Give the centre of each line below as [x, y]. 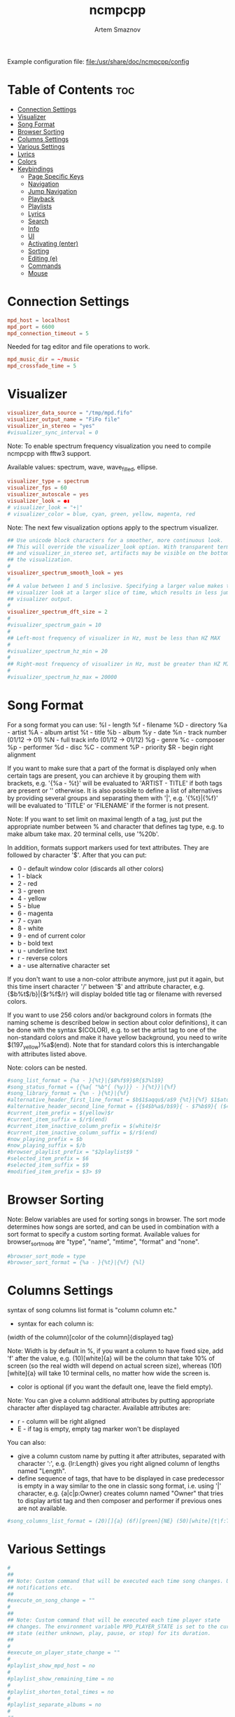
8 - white [30, 928]
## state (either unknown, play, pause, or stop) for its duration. [109, 1633]
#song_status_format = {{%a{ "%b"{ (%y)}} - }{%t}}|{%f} [92, 1087]
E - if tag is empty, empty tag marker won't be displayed [98, 1429]
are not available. [42, 1508]
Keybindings [35, 169]
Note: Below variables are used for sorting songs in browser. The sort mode [116, 1219]
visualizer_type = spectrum [48, 482]
